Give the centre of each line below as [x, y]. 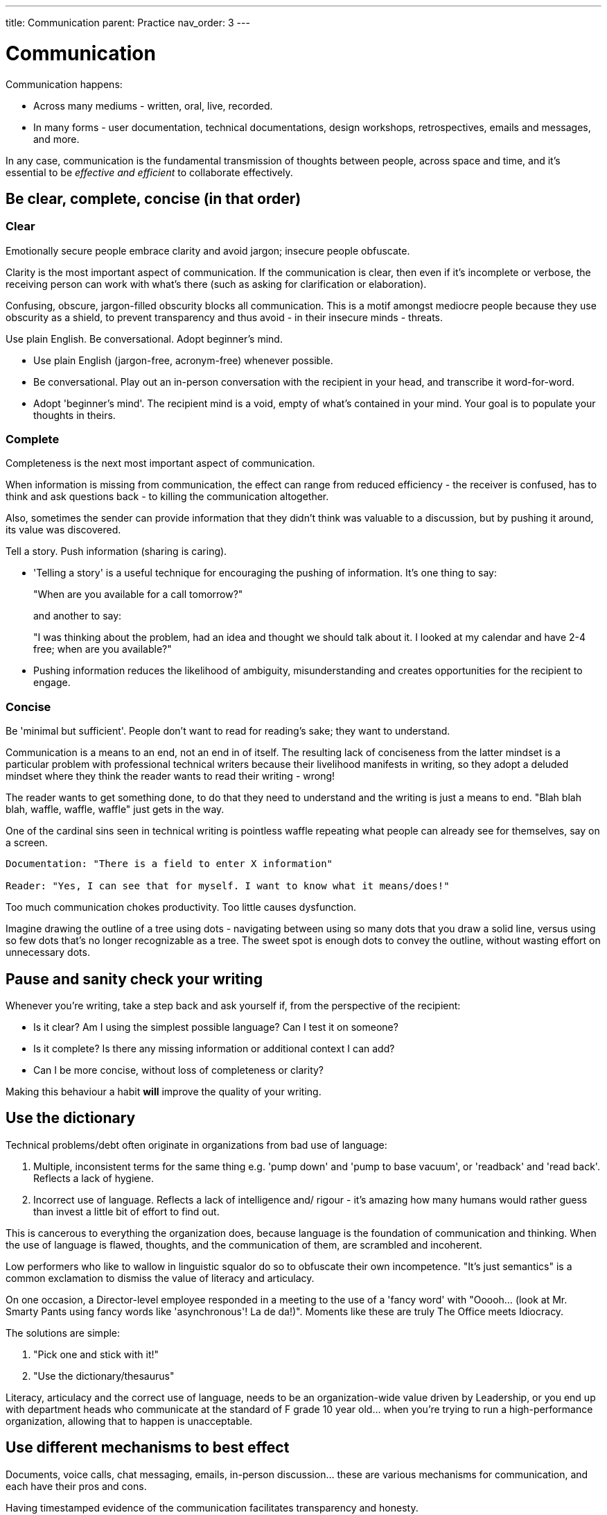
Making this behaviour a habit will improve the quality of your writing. [164, 1092]
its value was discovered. [63, 530]
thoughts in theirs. [74, 415]
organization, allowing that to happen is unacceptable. [129, 1421]
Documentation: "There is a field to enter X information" [169, 864]
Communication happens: [64, 84]
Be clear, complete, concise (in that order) [153, 198]
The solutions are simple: [63, 1333]
